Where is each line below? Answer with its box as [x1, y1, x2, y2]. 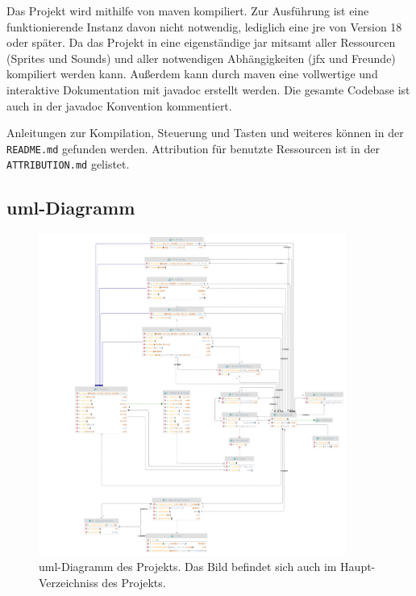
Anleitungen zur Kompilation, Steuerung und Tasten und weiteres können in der [6, 124, 404, 141]
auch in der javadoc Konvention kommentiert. [6, 97, 232, 114]
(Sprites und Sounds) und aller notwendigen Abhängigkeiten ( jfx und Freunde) [6, 49, 396, 66]
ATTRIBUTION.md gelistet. [6, 156, 130, 173]
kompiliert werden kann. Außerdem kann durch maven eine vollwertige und [6, 65, 378, 82]
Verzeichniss [39, 573, 98, 590]
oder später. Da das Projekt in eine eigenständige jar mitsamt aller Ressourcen [6, 34, 396, 51]
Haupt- [340, 558, 376, 575]
